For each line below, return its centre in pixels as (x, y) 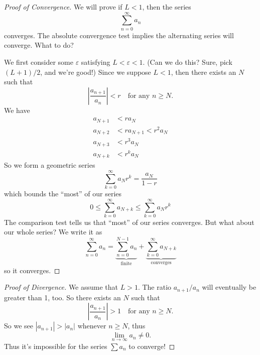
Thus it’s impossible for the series (56, 346)
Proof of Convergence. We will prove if (63, 7)
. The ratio (155, 287)
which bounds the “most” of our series (63, 194)
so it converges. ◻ (32, 270)
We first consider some (39, 62)
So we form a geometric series (50, 165)
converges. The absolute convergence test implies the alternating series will (119, 35)
